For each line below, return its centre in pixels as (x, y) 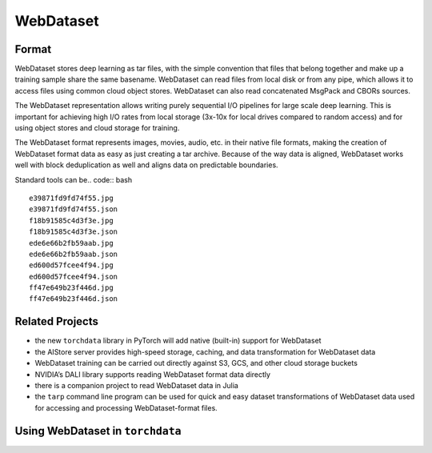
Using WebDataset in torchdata (98, 431)
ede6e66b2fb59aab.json (74, 254)
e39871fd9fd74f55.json (74, 209)
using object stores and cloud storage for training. (97, 128)
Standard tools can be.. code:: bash (74, 179)
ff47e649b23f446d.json (74, 299)
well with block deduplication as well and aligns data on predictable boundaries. (147, 165)
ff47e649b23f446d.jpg (71, 288)
